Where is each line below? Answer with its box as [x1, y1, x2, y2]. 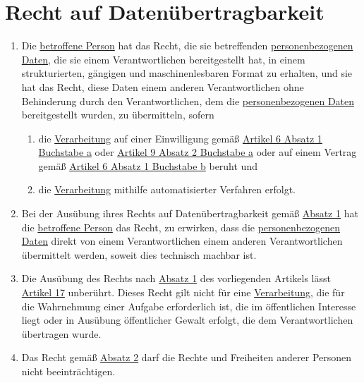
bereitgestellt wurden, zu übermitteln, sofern [21, 107, 214, 122]
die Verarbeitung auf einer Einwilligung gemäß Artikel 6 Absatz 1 [38, 130, 322, 145]
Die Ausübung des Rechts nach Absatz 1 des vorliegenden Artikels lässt [21, 271, 331, 286]
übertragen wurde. [21, 326, 102, 341]
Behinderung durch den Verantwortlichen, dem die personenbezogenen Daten [21, 93, 355, 108]
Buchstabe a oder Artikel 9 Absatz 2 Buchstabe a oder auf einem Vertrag [38, 145, 357, 159]
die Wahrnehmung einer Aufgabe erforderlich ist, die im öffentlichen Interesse [21, 298, 356, 313]
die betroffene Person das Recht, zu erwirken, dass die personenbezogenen [21, 219, 341, 234]
